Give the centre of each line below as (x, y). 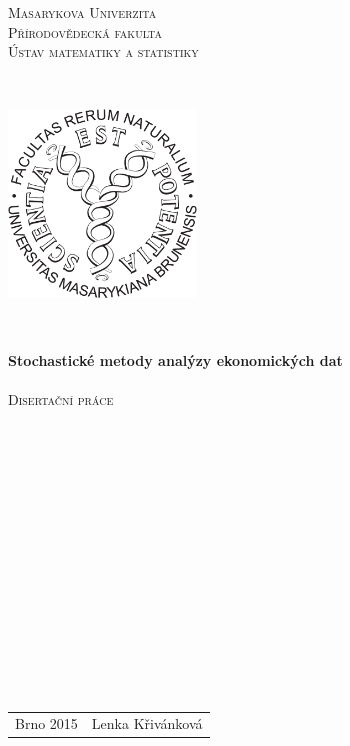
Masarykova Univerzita (82, 12)
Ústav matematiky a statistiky (103, 51)
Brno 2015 (46, 723)
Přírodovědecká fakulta (85, 31)
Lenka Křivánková (147, 723)
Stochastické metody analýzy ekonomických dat (175, 359)
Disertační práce (61, 398)
